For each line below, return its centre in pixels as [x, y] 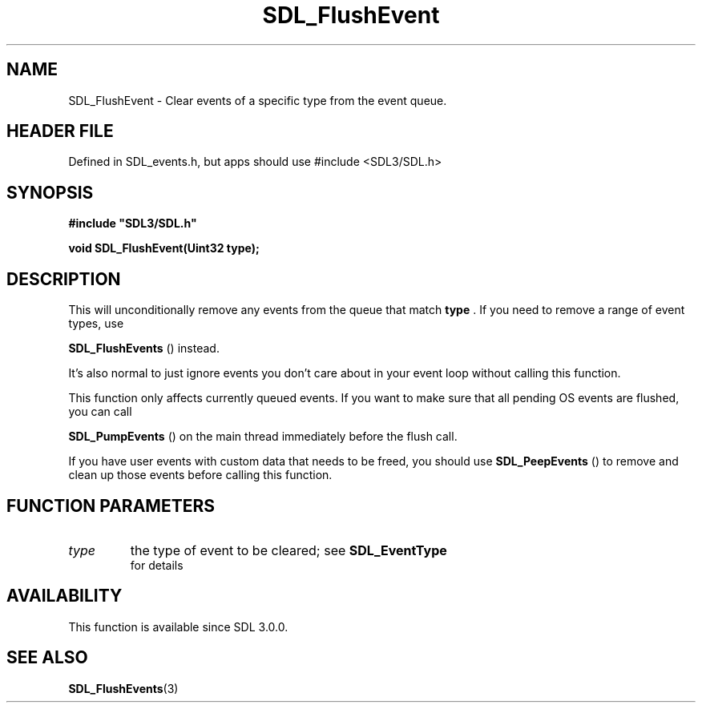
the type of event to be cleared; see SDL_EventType [288, 550]
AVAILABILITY [65, 596]
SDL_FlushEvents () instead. [144, 348]
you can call [100, 412]
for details [157, 565]
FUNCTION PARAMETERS [111, 506]
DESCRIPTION [64, 279]
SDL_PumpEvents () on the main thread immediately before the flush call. [263, 437]
